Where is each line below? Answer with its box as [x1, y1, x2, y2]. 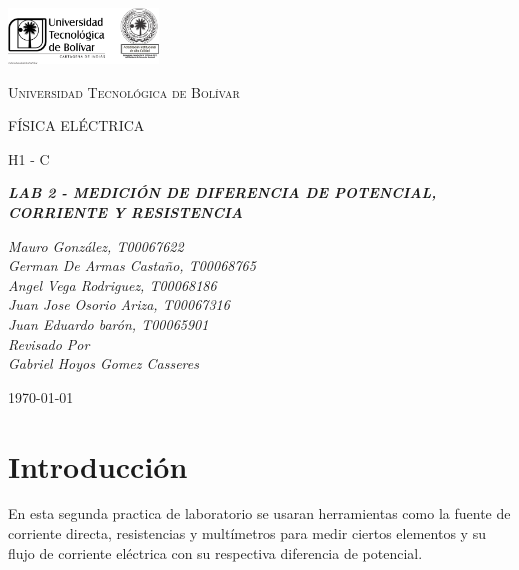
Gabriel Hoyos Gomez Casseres [8, 353, 199, 374]
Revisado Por [8, 333, 90, 354]
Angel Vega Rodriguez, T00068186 [8, 274, 217, 295]
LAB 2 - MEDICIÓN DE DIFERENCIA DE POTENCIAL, [8, 182, 437, 203]
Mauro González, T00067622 [8, 235, 184, 256]
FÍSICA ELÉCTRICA [8, 115, 145, 136]
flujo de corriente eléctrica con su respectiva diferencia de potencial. [8, 542, 423, 563]
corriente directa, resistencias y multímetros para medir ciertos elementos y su [8, 523, 486, 544]
